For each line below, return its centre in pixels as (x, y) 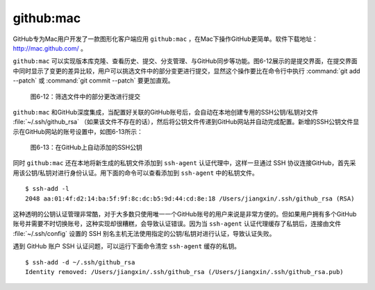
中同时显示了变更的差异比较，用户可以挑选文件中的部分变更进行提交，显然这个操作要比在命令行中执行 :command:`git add (186, 71)
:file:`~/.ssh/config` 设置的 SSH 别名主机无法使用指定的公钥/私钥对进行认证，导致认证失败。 (144, 233)
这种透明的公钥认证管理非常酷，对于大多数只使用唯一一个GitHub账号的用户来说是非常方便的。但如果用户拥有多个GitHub (185, 214)
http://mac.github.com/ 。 (50, 48)
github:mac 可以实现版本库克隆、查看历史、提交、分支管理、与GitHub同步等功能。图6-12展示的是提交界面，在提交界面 (185, 61)
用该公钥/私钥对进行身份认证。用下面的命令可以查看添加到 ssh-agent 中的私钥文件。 (135, 173)
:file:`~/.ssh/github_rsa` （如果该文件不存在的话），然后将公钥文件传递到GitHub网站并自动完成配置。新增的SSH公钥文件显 (186, 122)
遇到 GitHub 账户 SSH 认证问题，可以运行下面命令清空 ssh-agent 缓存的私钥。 (127, 246)
